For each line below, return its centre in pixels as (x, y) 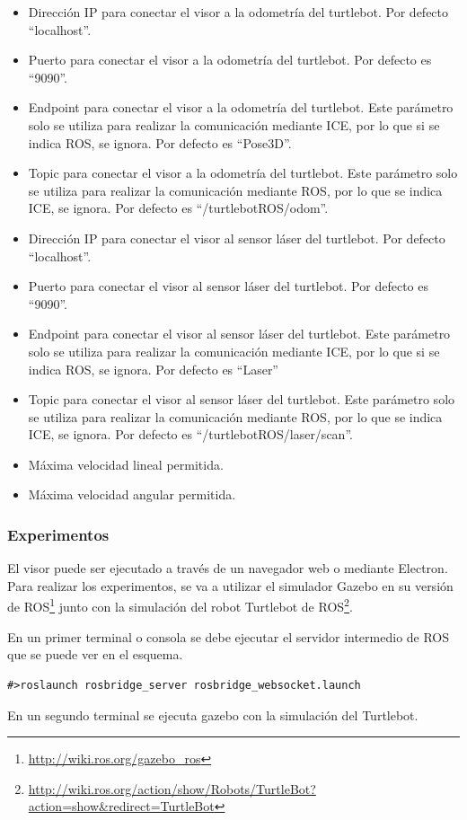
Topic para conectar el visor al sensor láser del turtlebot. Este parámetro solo (242, 399)
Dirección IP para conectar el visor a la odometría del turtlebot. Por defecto (238, 12)
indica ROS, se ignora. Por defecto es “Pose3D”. (160, 142)
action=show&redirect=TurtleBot (121, 806)
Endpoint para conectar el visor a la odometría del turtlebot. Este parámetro (241, 107)
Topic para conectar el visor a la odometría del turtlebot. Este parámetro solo (243, 173)
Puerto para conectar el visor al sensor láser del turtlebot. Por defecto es (228, 286)
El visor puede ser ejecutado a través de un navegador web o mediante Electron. (228, 568)
